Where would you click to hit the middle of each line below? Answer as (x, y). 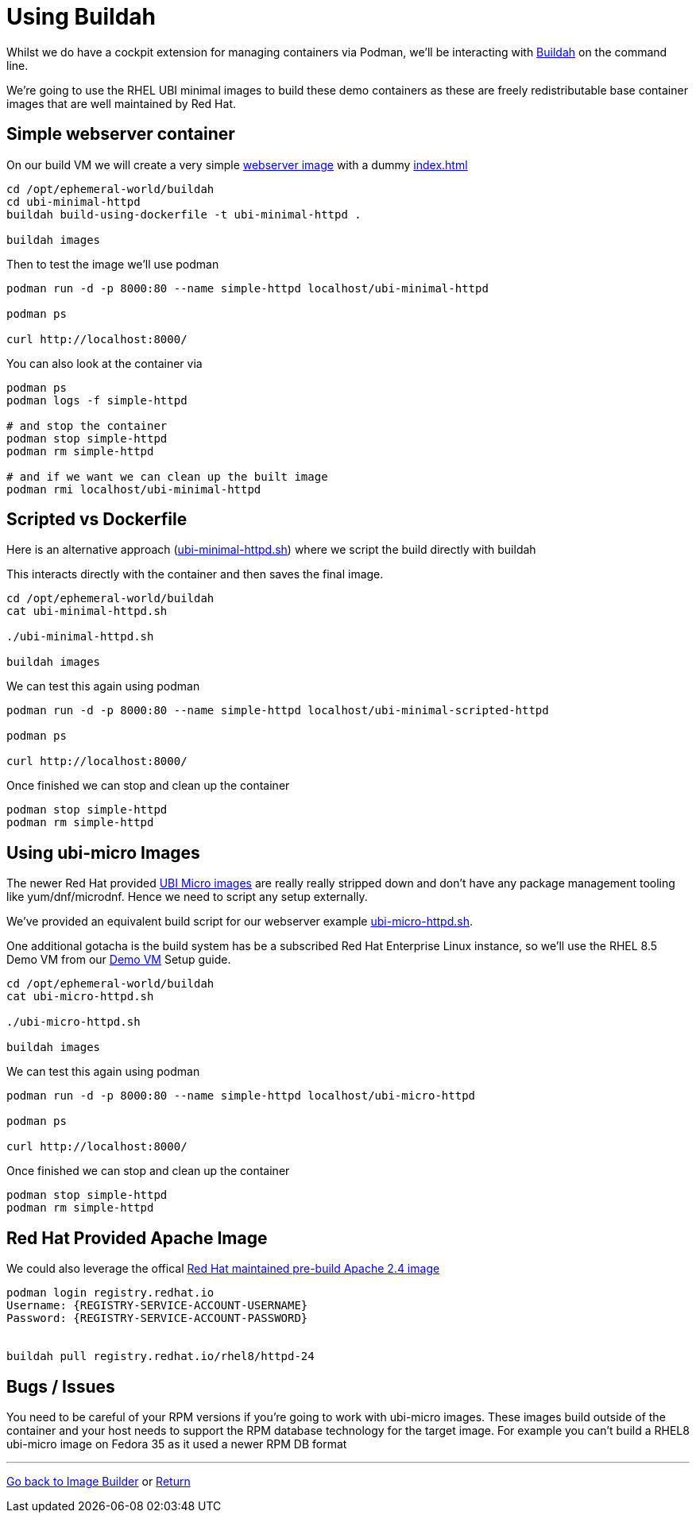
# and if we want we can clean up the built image (167, 476)
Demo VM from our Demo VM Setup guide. (119, 960)
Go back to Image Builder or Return (99, 1481)
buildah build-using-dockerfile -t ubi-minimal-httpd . (184, 214)
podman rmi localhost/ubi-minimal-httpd (134, 489)
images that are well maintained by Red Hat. (122, 103)
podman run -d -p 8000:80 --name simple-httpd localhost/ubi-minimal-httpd (247, 288)
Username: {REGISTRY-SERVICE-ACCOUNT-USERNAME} (157, 1306)
